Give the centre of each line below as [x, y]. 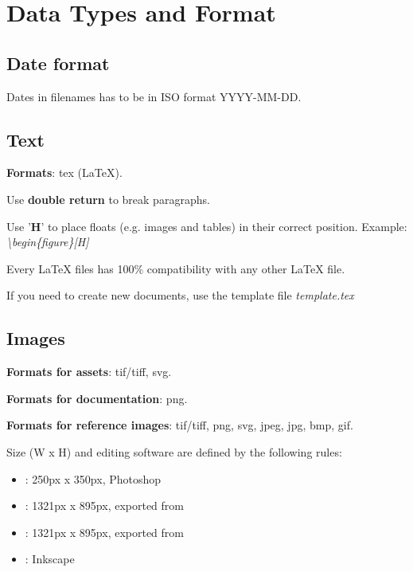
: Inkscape [50, 559]
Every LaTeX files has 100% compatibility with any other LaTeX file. [176, 268]
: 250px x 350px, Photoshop [93, 478]
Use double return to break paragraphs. [108, 199]
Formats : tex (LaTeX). [64, 172]
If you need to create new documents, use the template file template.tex [180, 295]
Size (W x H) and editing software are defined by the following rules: [174, 451]
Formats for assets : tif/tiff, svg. [89, 372]
